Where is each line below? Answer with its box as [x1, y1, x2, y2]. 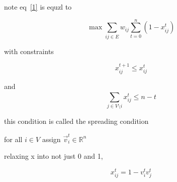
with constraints [4, 45, 54, 56]
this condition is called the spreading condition [4, 116, 149, 126]
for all [4, 133, 23, 144]
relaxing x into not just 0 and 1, [4, 151, 103, 161]
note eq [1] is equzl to [4, 2, 72, 12]
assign [42, 133, 61, 144]
